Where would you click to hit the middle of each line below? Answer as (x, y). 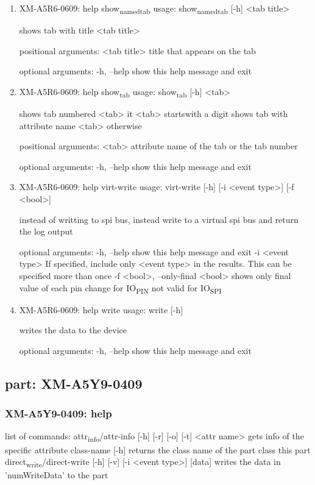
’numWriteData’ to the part (57, 475)
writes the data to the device (73, 330)
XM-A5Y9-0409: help (58, 413)
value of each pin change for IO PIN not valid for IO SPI (120, 288)
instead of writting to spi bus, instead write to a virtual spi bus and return (159, 219)
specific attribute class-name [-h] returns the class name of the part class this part (158, 449)
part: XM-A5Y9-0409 (74, 383)
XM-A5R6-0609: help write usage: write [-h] (101, 309)
